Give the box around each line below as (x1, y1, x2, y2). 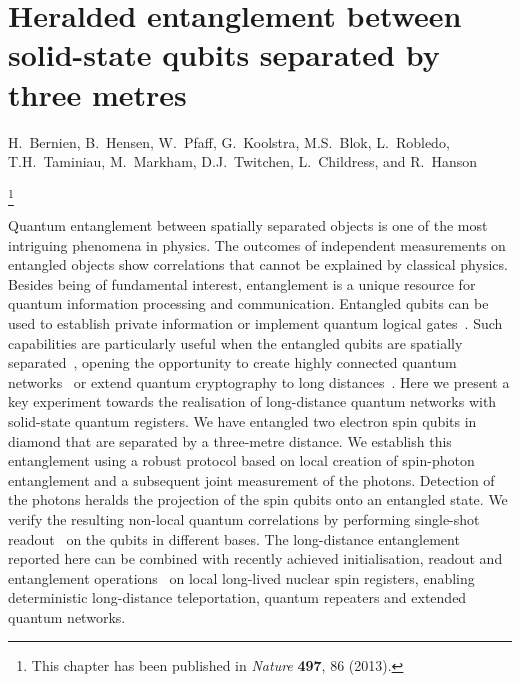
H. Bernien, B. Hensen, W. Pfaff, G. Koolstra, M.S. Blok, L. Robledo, (8, 131, 450, 152)
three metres (8, 73, 187, 114)
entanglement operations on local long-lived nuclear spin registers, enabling (8, 567, 475, 588)
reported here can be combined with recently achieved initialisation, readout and (8, 548, 503, 569)
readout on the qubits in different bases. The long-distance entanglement (8, 528, 460, 549)
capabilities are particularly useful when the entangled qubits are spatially (8, 332, 463, 353)
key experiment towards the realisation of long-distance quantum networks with (8, 391, 497, 412)
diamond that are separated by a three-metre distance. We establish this (8, 430, 452, 451)
